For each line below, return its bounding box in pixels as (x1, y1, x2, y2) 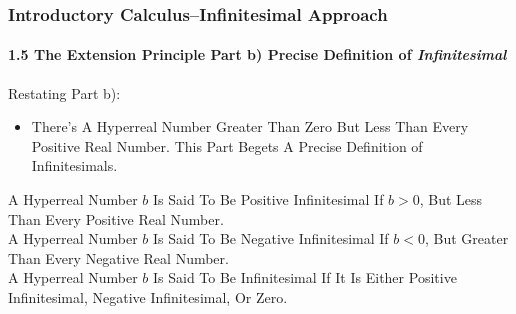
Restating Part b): (8, 82, 121, 103)
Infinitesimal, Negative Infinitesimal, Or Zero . (8, 286, 288, 307)
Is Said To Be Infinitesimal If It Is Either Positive (152, 267, 457, 288)
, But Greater (424, 228, 509, 249)
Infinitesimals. (31, 155, 118, 176)
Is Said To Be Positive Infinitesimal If (152, 189, 384, 210)
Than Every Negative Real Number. (8, 247, 229, 268)
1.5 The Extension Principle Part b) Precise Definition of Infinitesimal (8, 44, 507, 65)
